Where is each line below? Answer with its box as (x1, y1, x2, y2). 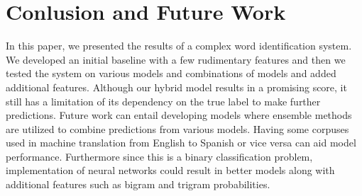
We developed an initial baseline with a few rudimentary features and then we (6, 52, 346, 67)
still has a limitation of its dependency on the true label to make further (6, 93, 321, 108)
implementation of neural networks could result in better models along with (6, 163, 335, 178)
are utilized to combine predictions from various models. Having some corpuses (6, 121, 349, 136)
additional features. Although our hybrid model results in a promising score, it (6, 79, 347, 94)
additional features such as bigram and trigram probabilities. (6, 177, 270, 192)
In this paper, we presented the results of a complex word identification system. (6, 38, 352, 53)
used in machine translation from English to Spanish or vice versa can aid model (6, 135, 356, 150)
